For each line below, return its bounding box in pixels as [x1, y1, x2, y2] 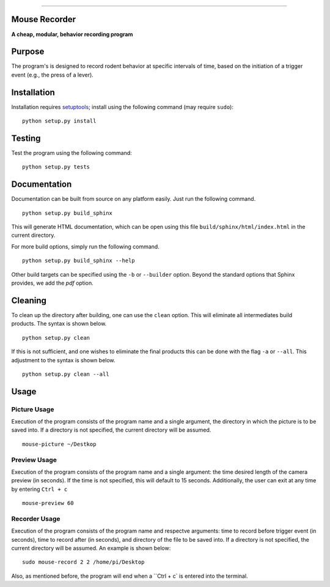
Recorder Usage [11, 514, 61, 523]
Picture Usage [11, 405, 54, 413]
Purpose [11, 47, 45, 57]
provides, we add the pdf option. [11, 279, 94, 287]
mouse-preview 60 [22, 499, 74, 507]
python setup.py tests [22, 163, 90, 171]
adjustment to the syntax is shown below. [11, 356, 116, 364]
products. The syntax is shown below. [11, 320, 107, 327]
